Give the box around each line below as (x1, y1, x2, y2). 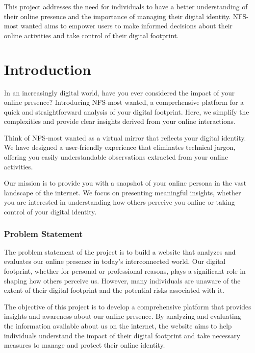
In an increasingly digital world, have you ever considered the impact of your (4, 87, 235, 97)
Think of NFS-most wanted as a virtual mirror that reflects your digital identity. (4, 132, 246, 142)
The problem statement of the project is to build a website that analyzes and (4, 246, 236, 257)
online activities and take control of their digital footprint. (4, 30, 179, 40)
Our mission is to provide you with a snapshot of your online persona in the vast (4, 178, 247, 188)
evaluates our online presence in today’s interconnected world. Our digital (4, 256, 226, 266)
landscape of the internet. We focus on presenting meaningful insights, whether (4, 187, 241, 197)
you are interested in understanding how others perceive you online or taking (4, 197, 235, 207)
